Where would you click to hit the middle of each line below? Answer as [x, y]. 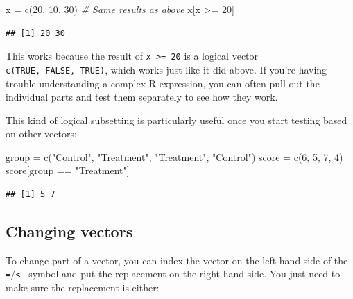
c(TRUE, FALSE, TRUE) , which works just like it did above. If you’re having [166, 69]
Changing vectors [69, 231]
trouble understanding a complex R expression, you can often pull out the [163, 83]
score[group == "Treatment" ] [68, 170]
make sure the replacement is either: [83, 288]
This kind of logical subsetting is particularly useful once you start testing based [176, 120]
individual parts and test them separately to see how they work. [142, 97]
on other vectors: [41, 134]
